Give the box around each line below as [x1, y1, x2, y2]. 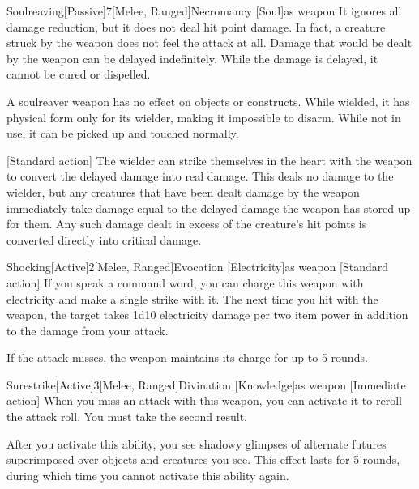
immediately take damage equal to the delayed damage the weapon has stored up [6, 199, 411, 216]
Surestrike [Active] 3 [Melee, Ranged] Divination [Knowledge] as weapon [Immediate [6, 376, 406, 393]
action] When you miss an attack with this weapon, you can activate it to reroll [6, 392, 402, 409]
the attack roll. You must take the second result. [6, 408, 248, 425]
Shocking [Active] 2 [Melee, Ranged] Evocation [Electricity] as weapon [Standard [6, 258, 388, 275]
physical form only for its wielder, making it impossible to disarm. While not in [6, 108, 401, 125]
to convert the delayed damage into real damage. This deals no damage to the [6, 168, 394, 185]
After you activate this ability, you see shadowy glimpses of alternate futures [6, 435, 387, 452]
